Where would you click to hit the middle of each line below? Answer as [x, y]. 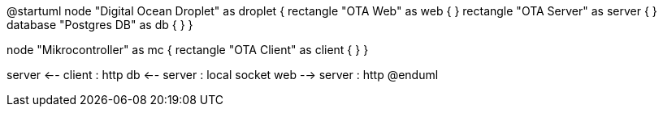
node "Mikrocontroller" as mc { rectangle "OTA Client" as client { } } [188, 50]
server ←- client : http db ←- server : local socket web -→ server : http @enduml [223, 75]
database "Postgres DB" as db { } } [100, 25]
